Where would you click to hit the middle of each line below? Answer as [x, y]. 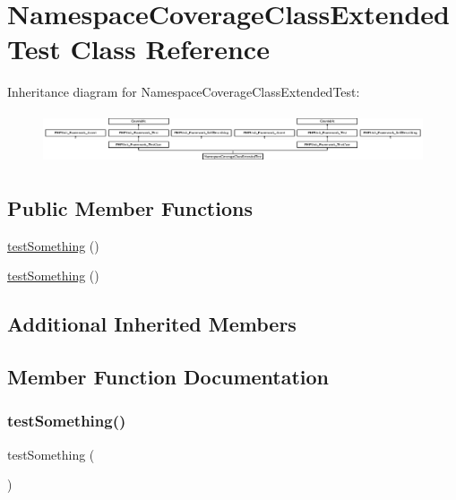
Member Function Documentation [168, 376]
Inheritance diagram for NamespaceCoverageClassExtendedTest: [184, 92]
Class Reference [170, 49]
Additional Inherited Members [152, 324]
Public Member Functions [130, 207]
